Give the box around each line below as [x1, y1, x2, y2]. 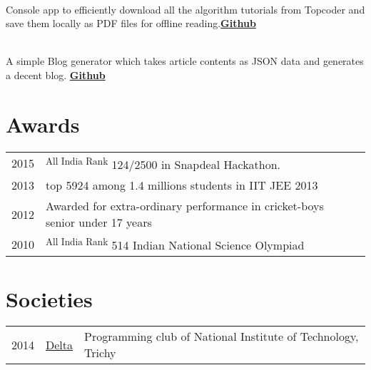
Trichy [84, 344, 116, 361]
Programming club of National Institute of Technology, [84, 328, 359, 345]
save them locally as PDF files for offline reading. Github [6, 16, 256, 31]
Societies [6, 284, 93, 313]
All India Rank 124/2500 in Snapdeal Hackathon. [46, 153, 281, 173]
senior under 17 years [46, 214, 152, 231]
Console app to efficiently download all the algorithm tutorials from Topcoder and [6, 1, 365, 16]
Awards [6, 109, 80, 138]
